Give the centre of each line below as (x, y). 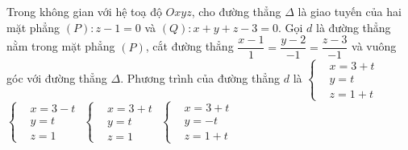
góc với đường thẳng (57, 78)
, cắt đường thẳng (189, 46)
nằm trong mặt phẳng (61, 46)
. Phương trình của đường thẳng (200, 78)
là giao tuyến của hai (350, 11)
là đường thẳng (354, 27)
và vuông (374, 46)
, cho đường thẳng (236, 11)
